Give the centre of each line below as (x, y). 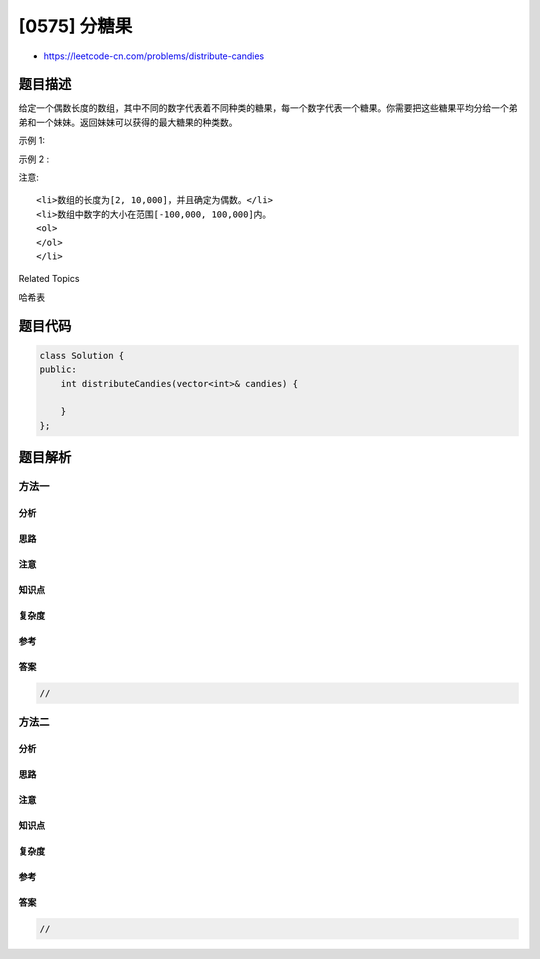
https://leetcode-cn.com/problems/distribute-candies (154, 56)
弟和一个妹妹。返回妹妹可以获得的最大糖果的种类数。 (128, 122)
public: (58, 369)
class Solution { (82, 355)
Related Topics (49, 279)
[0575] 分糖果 (75, 26)
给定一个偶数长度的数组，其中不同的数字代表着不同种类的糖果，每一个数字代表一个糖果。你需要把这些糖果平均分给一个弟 (268, 108)
